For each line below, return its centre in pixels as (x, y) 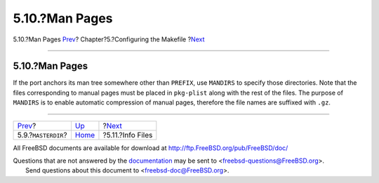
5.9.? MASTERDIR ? (42, 135)
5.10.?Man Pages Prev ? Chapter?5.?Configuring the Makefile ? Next (109, 39)
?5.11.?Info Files (128, 135)
